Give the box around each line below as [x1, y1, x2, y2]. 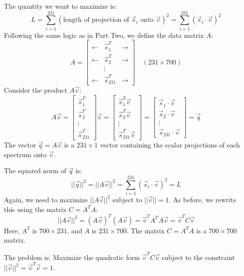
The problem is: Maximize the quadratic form [4, 252, 140, 262]
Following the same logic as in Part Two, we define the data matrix [4, 30, 204, 40]
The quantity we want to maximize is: [4, 1, 117, 11]
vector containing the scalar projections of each [100, 140, 240, 150]
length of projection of [63, 16, 130, 24]
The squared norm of [4, 165, 66, 176]
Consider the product [4, 84, 67, 95]
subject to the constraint [162, 252, 235, 262]
